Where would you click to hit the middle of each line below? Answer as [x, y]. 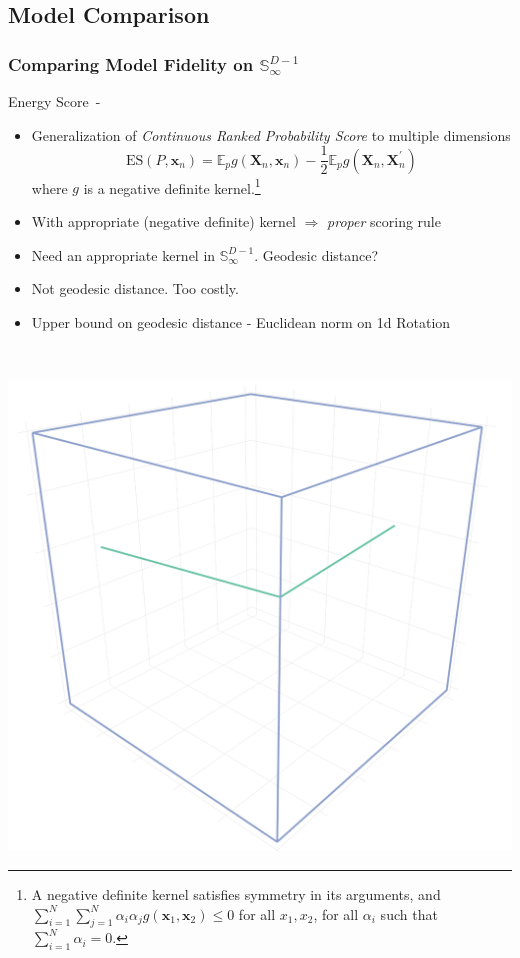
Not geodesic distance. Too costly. [135, 288]
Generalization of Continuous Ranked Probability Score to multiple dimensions [271, 134]
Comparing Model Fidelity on [131, 63]
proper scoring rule [384, 220]
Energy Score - [54, 101]
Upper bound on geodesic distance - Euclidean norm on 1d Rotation [241, 321]
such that [409, 913]
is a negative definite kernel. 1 [172, 186]
